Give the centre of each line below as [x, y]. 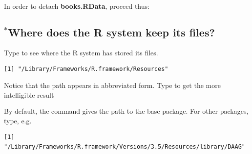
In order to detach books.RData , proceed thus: [77, 6]
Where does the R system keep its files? [111, 32]
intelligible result [29, 94]
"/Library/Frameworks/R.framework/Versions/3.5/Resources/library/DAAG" [125, 146]
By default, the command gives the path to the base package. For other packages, [126, 111]
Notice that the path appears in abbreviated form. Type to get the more [112, 85]
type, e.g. [18, 120]
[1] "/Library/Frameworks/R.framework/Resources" [86, 69]
